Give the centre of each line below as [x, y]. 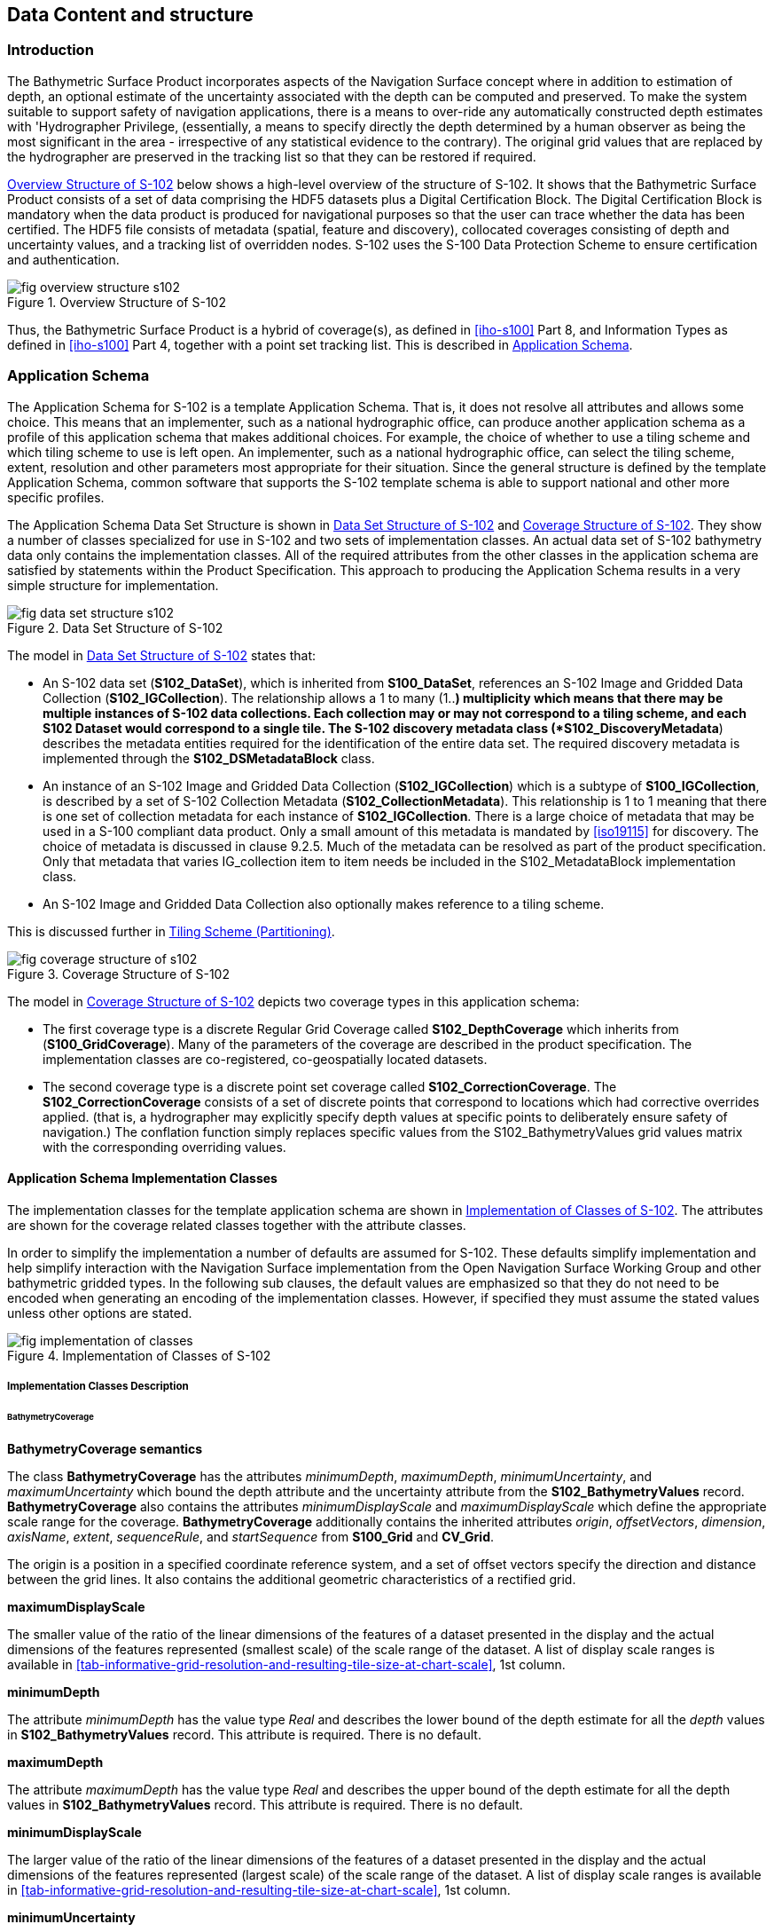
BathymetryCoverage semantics [105, 1448]
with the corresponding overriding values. [164, 1147]
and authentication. [63, 259]
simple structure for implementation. [113, 585]
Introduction [51, 50]
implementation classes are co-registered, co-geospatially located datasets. [265, 1059]
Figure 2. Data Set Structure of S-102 [115, 627]
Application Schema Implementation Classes [142, 1179]
